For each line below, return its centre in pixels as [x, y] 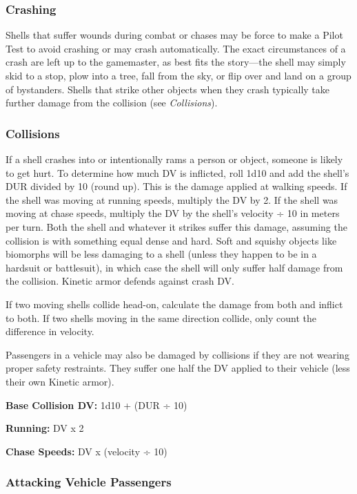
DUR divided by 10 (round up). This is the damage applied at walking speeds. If [176, 186]
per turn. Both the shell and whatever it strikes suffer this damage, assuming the [176, 226]
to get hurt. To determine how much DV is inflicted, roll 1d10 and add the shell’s [177, 172]
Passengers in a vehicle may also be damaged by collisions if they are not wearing [177, 354]
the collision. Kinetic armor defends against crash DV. [120, 281]
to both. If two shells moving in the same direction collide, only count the [161, 317]
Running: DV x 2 [45, 428]
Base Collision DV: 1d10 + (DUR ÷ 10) [96, 405]
